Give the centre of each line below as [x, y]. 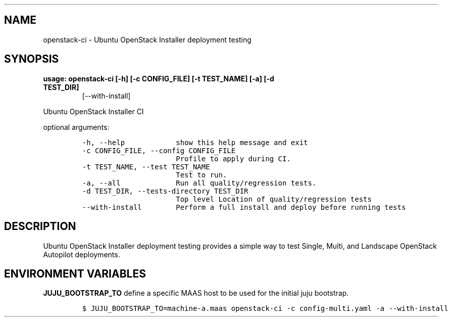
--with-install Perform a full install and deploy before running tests [244, 207]
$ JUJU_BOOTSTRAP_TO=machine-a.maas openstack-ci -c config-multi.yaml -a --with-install [265, 309]
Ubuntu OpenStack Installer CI [93, 111]
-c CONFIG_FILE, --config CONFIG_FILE [159, 150]
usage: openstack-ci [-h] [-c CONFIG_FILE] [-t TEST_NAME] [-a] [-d [159, 78]
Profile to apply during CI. [233, 158]
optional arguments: [76, 127]
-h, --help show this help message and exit [195, 142]
